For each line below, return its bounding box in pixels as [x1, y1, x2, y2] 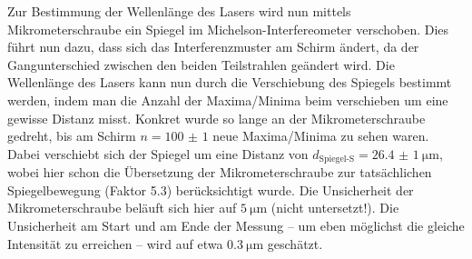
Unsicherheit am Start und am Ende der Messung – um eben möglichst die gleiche [7, 215, 465, 234]
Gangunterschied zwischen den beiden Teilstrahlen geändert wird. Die [7, 55, 395, 74]
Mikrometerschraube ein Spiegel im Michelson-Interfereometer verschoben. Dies [7, 19, 449, 38]
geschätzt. [267, 234, 323, 253]
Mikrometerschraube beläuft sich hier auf [7, 198, 237, 217]
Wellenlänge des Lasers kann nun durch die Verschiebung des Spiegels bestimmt [7, 73, 452, 92]
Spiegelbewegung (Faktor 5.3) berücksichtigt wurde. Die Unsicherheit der [7, 180, 414, 199]
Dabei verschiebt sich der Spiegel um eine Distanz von [7, 144, 309, 163]
